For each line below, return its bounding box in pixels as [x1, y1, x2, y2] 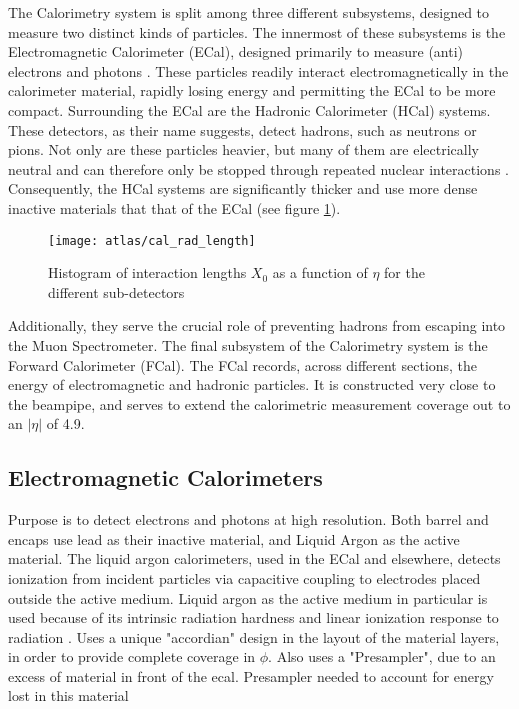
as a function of [272, 262, 368, 283]
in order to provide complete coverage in [8, 646, 256, 667]
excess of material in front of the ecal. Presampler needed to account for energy [8, 665, 494, 686]
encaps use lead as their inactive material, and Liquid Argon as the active [8, 528, 460, 549]
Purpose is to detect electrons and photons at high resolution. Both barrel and [8, 509, 489, 530]
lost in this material [8, 685, 129, 706]
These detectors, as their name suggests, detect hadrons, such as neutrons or [8, 119, 477, 140]
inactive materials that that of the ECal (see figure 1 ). [8, 197, 341, 218]
